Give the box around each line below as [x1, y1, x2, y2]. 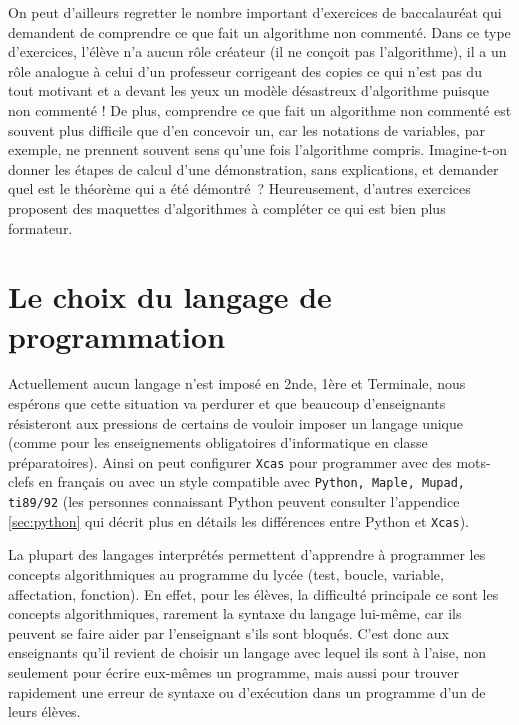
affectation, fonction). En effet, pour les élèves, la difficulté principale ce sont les [8, 583, 499, 604]
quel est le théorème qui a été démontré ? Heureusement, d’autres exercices [8, 178, 471, 199]
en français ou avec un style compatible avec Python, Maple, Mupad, [38, 471, 465, 492]
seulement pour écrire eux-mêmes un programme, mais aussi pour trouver [8, 662, 459, 682]
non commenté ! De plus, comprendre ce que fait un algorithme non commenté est [8, 99, 512, 120]
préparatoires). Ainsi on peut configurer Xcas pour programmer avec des [8, 451, 452, 472]
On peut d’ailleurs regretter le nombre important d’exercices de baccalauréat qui [8, 2, 502, 22]
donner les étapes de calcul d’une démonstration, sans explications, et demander [8, 158, 499, 179]
